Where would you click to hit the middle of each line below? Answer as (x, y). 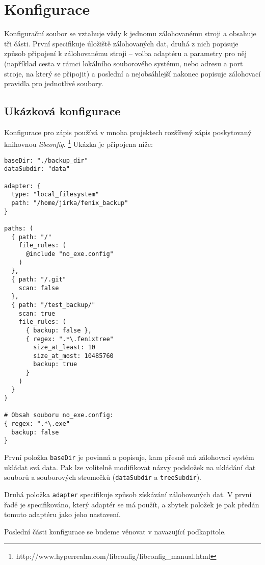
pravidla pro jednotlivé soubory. (54, 83)
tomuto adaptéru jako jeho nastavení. (62, 514)
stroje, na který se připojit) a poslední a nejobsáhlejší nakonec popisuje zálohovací (132, 73)
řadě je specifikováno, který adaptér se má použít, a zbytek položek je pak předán (132, 504)
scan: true (37, 313)
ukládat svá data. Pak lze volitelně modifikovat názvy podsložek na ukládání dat (130, 467)
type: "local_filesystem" (55, 195)
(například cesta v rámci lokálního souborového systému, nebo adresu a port (124, 63)
